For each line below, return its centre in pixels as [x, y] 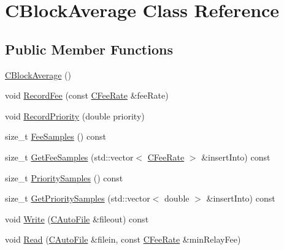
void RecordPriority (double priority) [75, 116]
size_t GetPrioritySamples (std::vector [78, 198]
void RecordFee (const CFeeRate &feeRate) [87, 95]
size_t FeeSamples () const [56, 136]
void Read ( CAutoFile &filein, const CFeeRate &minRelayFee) [123, 239]
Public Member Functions [89, 49]
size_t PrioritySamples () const [64, 177]
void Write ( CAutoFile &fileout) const [77, 218]
